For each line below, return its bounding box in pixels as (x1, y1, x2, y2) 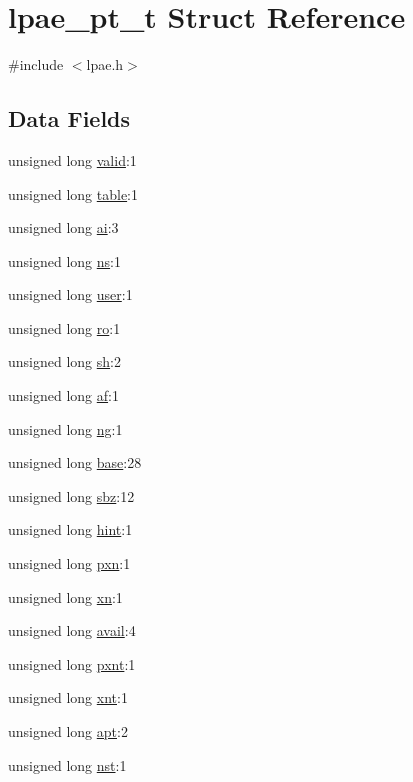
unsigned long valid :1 (8, 149, 137, 170)
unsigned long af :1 (8, 385, 119, 406)
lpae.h (86, 54, 124, 75)
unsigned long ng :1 (8, 418, 123, 439)
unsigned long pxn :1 (8, 553, 131, 574)
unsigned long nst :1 (8, 754, 127, 775)
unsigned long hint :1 (8, 519, 133, 540)
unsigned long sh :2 (8, 351, 121, 372)
